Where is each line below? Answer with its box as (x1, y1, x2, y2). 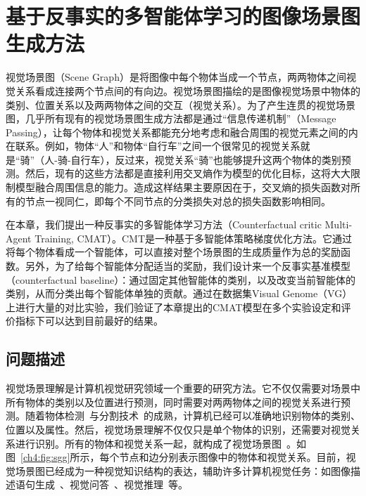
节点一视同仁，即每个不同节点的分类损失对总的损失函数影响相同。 (25, 193, 331, 208)
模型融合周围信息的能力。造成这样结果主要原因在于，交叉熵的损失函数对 (15, 180, 351, 195)
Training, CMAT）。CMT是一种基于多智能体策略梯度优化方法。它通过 (34, 230, 352, 245)
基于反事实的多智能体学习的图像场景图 (6, 1, 361, 30)
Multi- (324, 217, 353, 232)
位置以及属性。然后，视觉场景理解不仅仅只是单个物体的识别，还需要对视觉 (6, 422, 351, 436)
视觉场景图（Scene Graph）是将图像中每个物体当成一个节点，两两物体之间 (6, 70, 346, 84)
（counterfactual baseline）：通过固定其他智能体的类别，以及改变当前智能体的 (6, 272, 356, 287)
